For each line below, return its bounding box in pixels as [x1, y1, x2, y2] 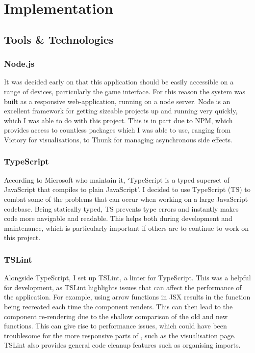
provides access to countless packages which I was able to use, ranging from [4, 125, 231, 135]
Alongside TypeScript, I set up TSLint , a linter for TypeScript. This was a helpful [4, 272, 251, 283]
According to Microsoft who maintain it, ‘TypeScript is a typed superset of [4, 174, 229, 185]
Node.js [4, 57, 35, 70]
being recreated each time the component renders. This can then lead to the [4, 301, 233, 311]
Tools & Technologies [4, 31, 114, 47]
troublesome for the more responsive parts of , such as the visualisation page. [4, 330, 236, 340]
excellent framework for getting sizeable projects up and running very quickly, [4, 106, 238, 116]
